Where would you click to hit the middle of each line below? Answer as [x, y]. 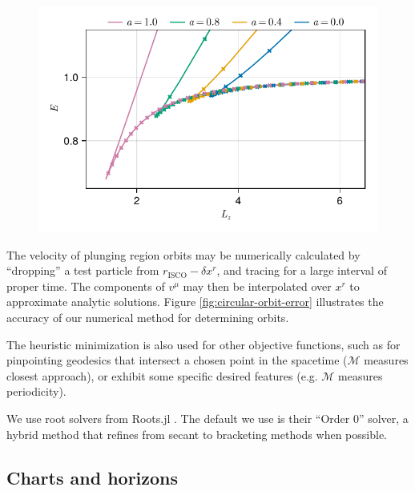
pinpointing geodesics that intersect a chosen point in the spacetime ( [177, 360]
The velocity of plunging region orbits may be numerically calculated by [183, 254]
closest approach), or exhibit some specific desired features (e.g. [162, 375]
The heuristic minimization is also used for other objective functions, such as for [203, 344]
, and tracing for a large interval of [302, 270]
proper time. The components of [86, 286]
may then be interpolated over [257, 286]
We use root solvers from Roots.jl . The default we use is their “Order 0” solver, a [207, 418]
